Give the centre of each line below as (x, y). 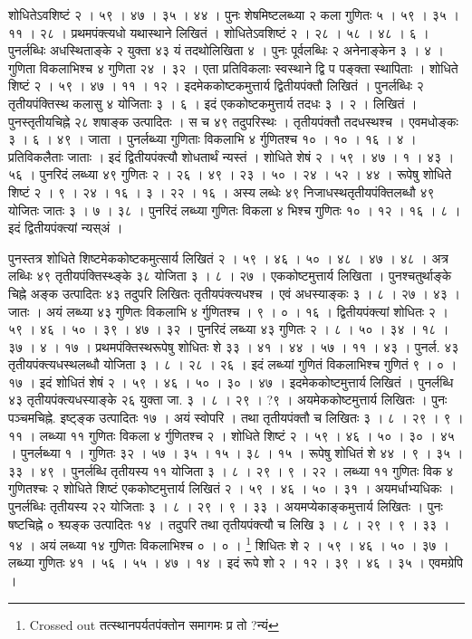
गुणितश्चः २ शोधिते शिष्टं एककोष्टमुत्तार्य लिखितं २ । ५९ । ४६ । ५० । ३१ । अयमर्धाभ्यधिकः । (231, 488)
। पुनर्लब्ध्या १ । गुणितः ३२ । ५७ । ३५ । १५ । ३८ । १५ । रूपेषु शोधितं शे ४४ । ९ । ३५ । (236, 453)
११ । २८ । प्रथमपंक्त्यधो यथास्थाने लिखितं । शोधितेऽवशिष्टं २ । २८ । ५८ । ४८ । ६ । (219, 32)
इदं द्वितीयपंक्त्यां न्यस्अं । (66, 228)
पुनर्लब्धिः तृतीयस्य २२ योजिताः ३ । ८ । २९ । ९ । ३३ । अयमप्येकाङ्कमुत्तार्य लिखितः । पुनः (226, 506)
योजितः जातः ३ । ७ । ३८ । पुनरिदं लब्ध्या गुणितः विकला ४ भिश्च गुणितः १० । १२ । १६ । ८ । (235, 210)
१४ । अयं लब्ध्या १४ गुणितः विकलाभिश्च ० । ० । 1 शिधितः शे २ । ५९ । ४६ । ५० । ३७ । (229, 544)
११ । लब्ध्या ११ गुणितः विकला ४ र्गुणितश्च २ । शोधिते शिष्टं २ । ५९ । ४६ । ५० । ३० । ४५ (231, 435)
